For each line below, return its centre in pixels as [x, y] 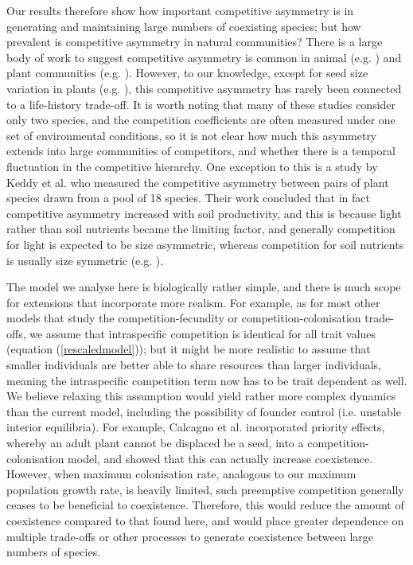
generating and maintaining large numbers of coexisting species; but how [184, 26]
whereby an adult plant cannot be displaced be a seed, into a [155, 443]
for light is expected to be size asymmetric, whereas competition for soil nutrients [205, 244]
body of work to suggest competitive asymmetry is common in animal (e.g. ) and [204, 57]
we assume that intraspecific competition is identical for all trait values [203, 333]
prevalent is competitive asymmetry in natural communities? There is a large [195, 42]
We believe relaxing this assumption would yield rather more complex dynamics [201, 396]
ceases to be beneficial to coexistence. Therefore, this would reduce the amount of [205, 505]
